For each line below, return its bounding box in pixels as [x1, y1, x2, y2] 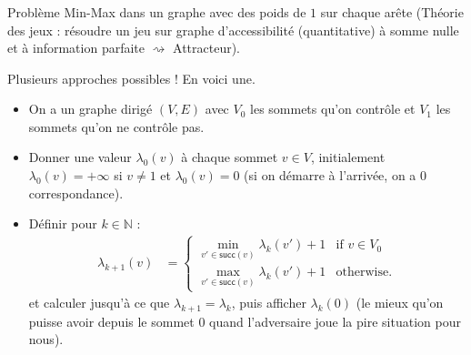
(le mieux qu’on [356, 293, 444, 312]
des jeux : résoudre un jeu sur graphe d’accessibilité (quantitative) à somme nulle [7, 20, 459, 39]
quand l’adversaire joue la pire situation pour [209, 311, 461, 330]
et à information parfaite [7, 38, 145, 57]
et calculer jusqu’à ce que [28, 293, 170, 312]
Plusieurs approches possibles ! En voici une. [7, 68, 256, 87]
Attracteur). [173, 38, 240, 57]
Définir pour [28, 214, 97, 233]
